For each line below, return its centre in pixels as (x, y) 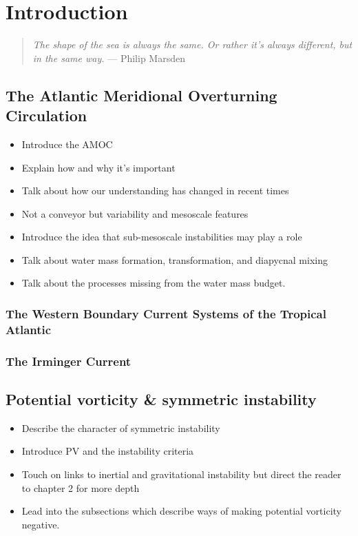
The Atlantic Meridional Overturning (141, 95)
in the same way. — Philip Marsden (109, 58)
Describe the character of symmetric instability (121, 427)
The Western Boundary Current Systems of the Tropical (166, 313)
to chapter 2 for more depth (81, 487)
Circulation (46, 115)
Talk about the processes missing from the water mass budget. (154, 283)
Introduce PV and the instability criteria (108, 451)
